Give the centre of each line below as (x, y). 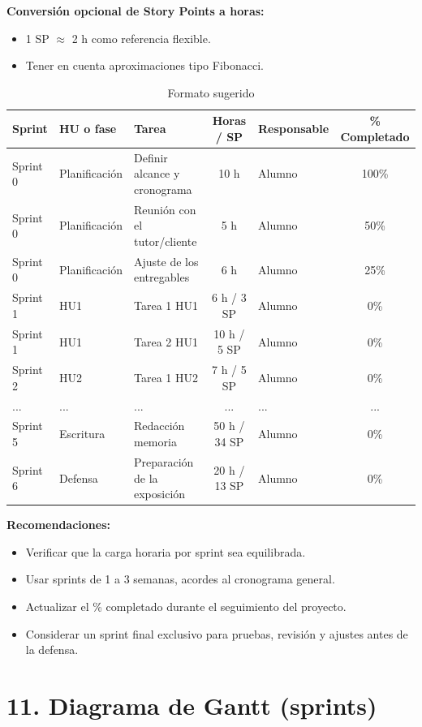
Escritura (82, 434)
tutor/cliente (165, 241)
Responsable (293, 129)
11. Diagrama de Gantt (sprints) (192, 705)
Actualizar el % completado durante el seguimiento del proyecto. (186, 606)
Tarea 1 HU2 (166, 377)
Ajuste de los (166, 261)
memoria (155, 442)
